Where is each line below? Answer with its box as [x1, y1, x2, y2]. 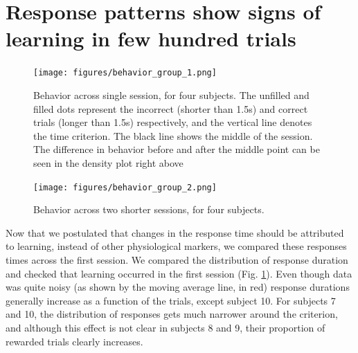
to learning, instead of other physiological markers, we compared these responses [6, 239, 347, 253]
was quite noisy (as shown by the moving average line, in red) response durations [6, 280, 350, 294]
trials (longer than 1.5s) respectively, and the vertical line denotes [33, 115, 312, 129]
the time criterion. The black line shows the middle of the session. [33, 128, 313, 143]
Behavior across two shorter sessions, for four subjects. [33, 202, 265, 217]
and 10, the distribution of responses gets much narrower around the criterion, [6, 307, 338, 321]
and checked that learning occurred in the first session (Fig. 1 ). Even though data [6, 266, 352, 280]
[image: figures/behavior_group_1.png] [33, 68, 217, 78]
